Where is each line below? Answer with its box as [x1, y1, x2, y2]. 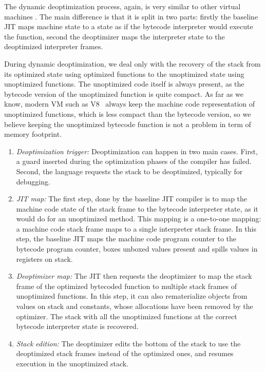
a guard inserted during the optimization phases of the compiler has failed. [16, 156, 252, 167]
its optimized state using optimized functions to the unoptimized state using [4, 68, 244, 79]
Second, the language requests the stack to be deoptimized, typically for [16, 166, 243, 176]
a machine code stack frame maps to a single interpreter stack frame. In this [16, 223, 256, 234]
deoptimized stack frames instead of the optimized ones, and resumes [16, 348, 234, 359]
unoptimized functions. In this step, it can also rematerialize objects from [16, 291, 248, 301]
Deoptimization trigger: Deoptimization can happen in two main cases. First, [16, 146, 258, 156]
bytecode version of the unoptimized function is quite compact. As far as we [4, 88, 243, 99]
